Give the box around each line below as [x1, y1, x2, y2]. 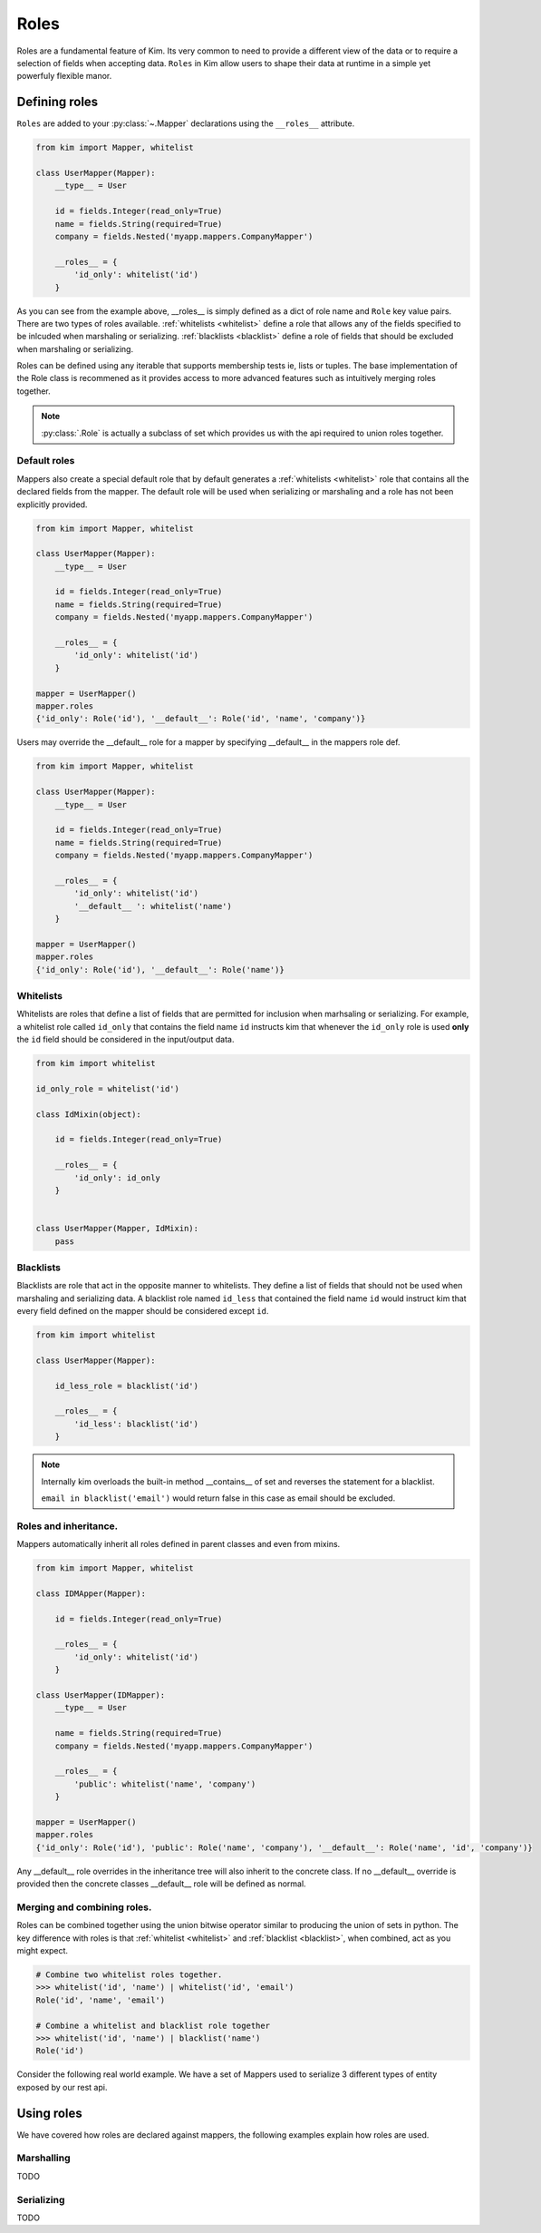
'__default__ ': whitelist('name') [73, 901, 233, 911]
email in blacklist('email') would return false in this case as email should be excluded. [41, 1493, 396, 1503]
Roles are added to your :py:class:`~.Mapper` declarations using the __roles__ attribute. [16, 118, 355, 129]
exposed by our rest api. [16, 2081, 108, 2092]
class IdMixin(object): [35, 1109, 142, 1120]
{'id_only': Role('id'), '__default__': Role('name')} [35, 965, 285, 974]
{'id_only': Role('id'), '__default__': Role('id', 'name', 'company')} [35, 713, 366, 724]
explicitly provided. [16, 499, 88, 510]
